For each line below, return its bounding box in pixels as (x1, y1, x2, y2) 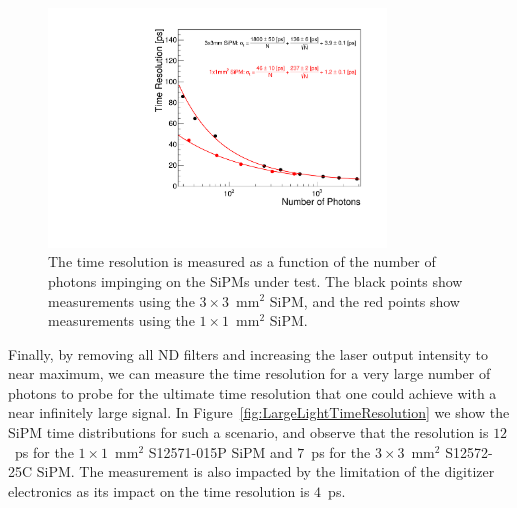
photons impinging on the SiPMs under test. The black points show (48, 270, 463, 291)
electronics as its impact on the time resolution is (8, 480, 310, 501)
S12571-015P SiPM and (148, 441, 293, 462)
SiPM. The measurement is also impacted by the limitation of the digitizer (36, 461, 495, 482)
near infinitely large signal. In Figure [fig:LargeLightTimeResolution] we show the (8, 402, 510, 423)
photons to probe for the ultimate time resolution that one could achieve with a (8, 382, 497, 403)
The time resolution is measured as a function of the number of (48, 251, 436, 272)
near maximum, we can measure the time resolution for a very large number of (8, 363, 491, 384)
